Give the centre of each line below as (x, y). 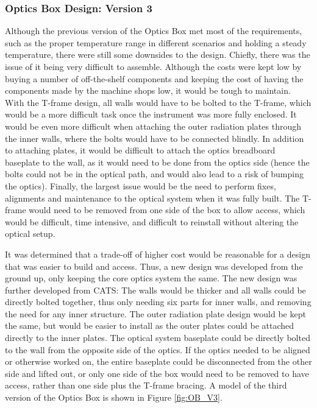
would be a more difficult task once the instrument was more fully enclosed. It (151, 114)
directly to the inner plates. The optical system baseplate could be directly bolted (158, 338)
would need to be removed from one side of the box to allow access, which (167, 210)
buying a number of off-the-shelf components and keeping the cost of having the (154, 78)
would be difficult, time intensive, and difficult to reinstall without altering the (152, 221)
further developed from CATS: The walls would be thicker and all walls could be (155, 290)
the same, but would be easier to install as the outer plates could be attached (150, 325)
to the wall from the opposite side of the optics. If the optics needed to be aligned (158, 349)
